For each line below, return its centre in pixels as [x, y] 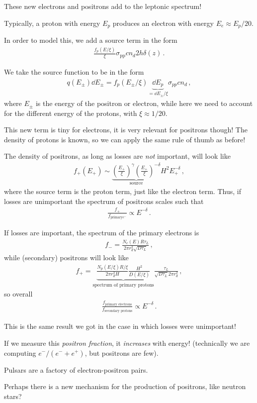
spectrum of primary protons [123, 285]
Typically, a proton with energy [52, 23]
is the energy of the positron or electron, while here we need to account [144, 103]
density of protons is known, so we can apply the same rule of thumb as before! [125, 139]
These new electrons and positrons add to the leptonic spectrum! [103, 6]
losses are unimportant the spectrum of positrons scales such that [104, 201]
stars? [13, 396]
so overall [18, 294]
